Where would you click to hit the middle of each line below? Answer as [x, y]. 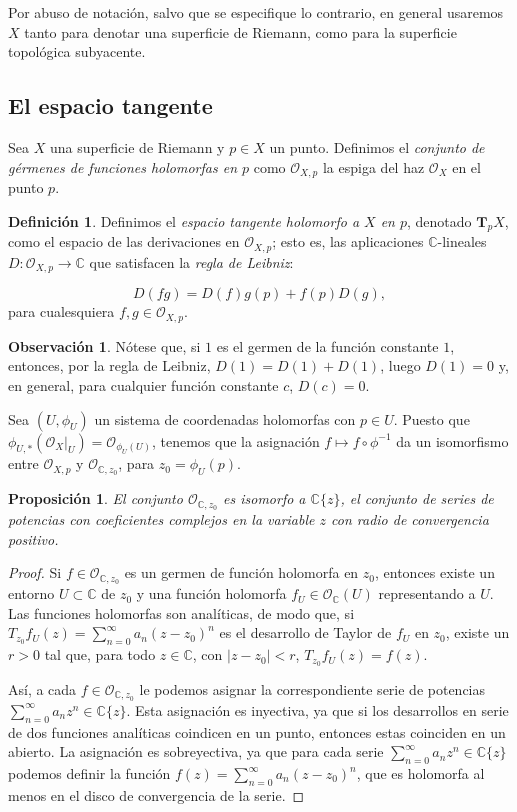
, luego [400, 365]
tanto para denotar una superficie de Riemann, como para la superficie [240, 31]
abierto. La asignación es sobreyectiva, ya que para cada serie [196, 751]
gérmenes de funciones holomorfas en [123, 166]
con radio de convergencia [410, 519]
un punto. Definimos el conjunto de [377, 146]
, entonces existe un [435, 572]
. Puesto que [431, 418]
